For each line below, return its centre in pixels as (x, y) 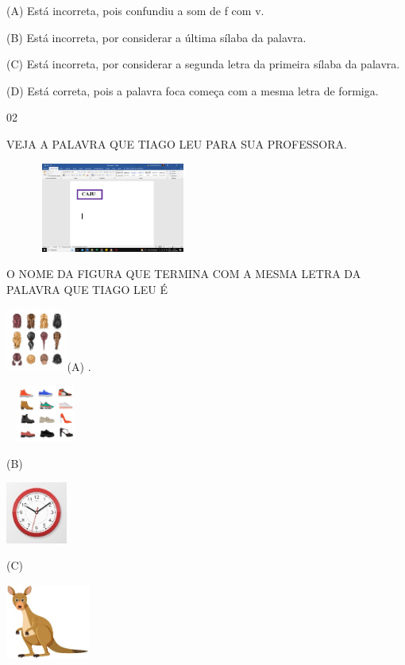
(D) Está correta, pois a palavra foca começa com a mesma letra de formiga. (193, 90)
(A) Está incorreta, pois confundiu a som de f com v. (135, 10)
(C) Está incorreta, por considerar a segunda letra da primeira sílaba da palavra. (203, 64)
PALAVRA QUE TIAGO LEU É (87, 289)
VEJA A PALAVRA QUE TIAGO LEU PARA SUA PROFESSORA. (177, 143)
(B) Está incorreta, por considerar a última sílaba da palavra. (156, 37)
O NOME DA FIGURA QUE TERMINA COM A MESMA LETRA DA (184, 274)
